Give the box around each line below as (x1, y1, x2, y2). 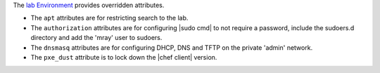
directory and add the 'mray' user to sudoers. (30, 34, 163, 42)
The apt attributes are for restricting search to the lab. (30, 14, 189, 22)
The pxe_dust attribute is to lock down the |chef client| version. (30, 53, 217, 61)
